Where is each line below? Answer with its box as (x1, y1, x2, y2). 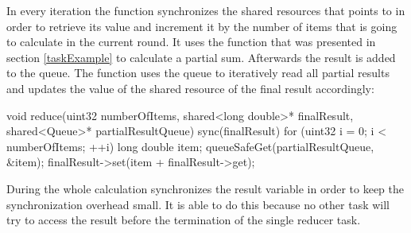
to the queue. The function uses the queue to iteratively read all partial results (6, 64, 390, 81)
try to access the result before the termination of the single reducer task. (6, 212, 361, 228)
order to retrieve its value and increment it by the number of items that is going (6, 17, 397, 34)
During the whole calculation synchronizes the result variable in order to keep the (6, 180, 404, 196)
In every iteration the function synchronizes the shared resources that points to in (6, 2, 405, 18)
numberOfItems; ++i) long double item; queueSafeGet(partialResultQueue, (6, 138, 374, 154)
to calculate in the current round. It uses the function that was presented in (6, 33, 376, 50)
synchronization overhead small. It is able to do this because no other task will (6, 196, 390, 212)
